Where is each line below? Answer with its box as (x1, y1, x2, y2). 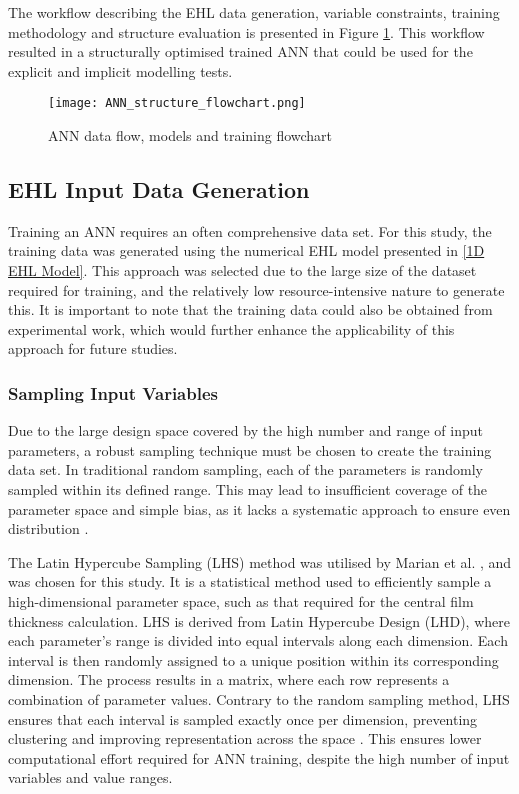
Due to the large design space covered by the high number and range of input (8, 420, 483, 441)
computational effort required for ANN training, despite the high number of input (8, 747, 510, 768)
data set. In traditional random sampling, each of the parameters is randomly (8, 459, 483, 480)
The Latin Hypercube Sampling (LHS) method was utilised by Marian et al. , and (8, 551, 512, 572)
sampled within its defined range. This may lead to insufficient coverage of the (8, 478, 488, 499)
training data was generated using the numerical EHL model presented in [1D (8, 240, 485, 261)
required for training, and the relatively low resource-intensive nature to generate (8, 279, 505, 300)
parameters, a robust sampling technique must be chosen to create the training (8, 439, 492, 460)
